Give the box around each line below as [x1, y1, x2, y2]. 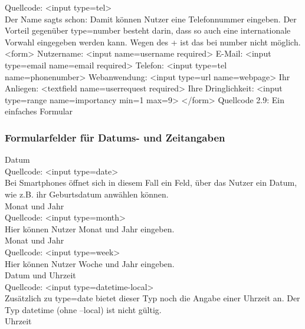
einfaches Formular [5, 105, 73, 117]
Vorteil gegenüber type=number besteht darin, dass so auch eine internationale [5, 24, 291, 37]
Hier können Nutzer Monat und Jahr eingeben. [5, 222, 175, 235]
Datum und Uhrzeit [5, 269, 76, 281]
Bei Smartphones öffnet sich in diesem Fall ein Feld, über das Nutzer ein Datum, [5, 176, 297, 189]
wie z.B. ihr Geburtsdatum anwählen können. [5, 187, 169, 200]
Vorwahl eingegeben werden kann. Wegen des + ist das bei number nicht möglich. [5, 35, 301, 48]
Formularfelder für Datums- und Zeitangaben [5, 130, 225, 144]
